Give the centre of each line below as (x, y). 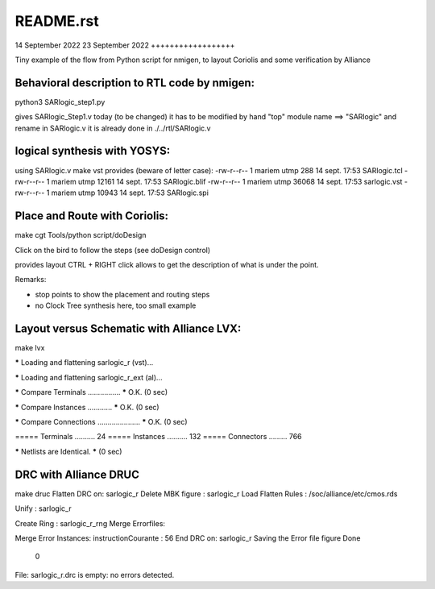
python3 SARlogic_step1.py (60, 102)
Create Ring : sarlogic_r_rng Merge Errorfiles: (90, 523)
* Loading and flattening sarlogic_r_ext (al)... (89, 377)
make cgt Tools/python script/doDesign (81, 235)
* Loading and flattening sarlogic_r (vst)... (84, 363)
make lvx (30, 348)
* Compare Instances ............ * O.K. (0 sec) (87, 407)
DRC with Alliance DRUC (77, 474)
